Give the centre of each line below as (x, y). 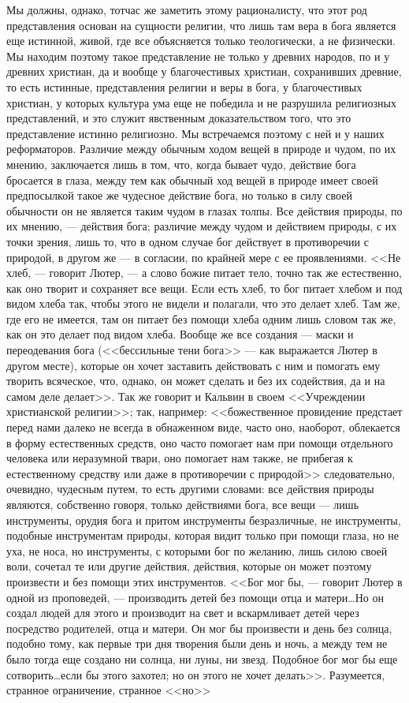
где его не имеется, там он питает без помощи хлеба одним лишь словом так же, (201, 318)
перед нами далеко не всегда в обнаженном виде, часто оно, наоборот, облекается (203, 427)
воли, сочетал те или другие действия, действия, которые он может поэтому (189, 566)
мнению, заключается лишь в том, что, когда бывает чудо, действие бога (181, 164)
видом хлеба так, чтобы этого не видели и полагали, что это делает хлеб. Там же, (203, 303)
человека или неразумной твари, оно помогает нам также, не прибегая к (180, 458)
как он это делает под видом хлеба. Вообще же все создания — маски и (180, 334)
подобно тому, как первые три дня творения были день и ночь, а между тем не (197, 643)
